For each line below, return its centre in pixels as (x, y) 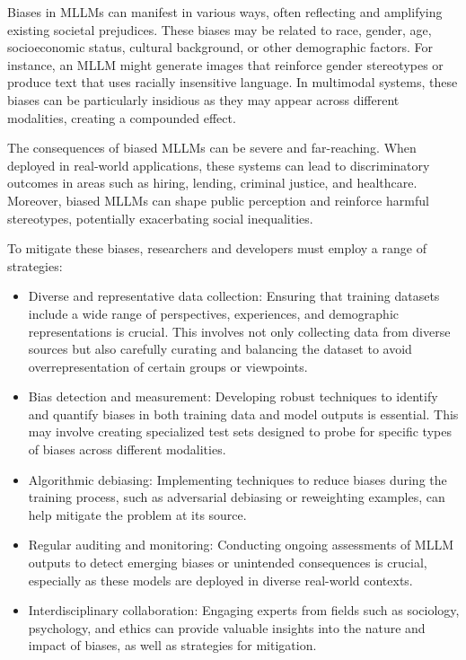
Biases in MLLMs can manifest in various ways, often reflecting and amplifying (225, 12)
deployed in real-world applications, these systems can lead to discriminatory (219, 165)
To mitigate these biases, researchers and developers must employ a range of (217, 248)
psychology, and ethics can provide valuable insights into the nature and (227, 627)
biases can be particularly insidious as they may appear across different (203, 99)
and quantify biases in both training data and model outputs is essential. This (243, 414)
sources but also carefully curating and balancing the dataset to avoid (220, 349)
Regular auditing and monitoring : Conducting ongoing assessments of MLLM (241, 545)
